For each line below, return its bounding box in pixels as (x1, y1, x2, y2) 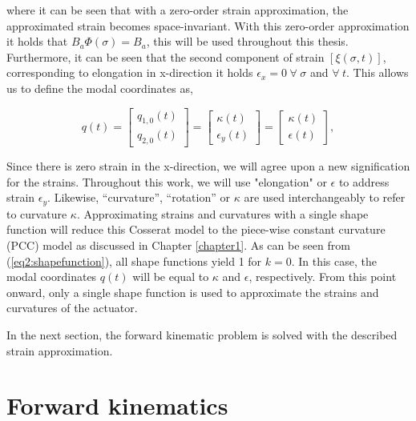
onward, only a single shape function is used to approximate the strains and (6, 283, 379, 300)
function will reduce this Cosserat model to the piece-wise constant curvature (6, 221, 386, 238)
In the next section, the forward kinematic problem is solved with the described (6, 327, 398, 343)
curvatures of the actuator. (6, 299, 138, 316)
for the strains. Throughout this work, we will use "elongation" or (6, 173, 327, 190)
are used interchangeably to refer (244, 189, 406, 206)
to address (338, 173, 390, 190)
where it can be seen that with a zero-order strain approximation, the (6, 2, 349, 18)
